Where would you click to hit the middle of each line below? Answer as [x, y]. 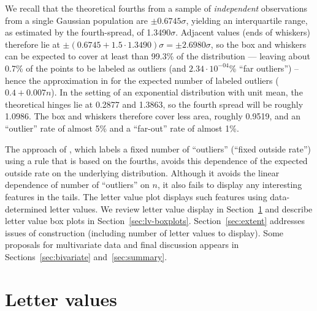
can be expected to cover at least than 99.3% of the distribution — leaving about [158, 56]
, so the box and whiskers [258, 44]
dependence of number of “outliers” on [77, 185]
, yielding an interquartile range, [247, 20]
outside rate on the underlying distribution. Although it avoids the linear [142, 172]
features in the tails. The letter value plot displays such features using [136, 196]
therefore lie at [32, 44]
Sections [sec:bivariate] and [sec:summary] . [86, 256]
